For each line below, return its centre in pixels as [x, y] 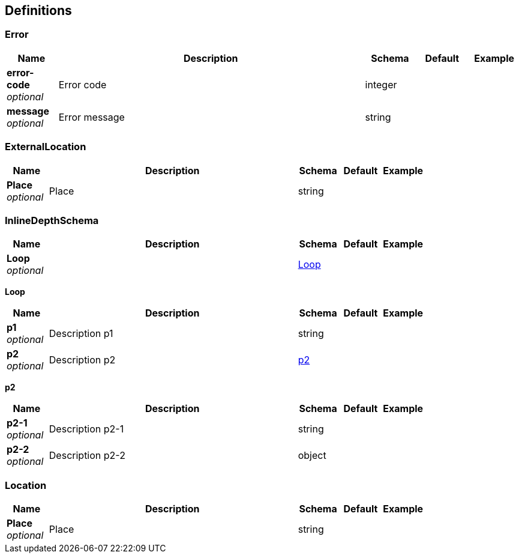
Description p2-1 [86, 429]
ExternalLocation [46, 147]
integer [381, 84]
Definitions [38, 11]
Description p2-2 [87, 456]
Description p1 [81, 334]
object [312, 456]
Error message [91, 117]
